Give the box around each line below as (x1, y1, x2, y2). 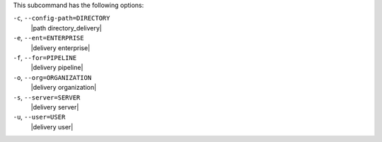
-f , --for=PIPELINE (13, 53, 77, 61)
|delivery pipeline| (30, 64, 83, 72)
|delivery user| (30, 122, 74, 131)
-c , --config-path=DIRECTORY (13, 14, 110, 23)
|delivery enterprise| (30, 43, 91, 52)
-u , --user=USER (13, 113, 66, 122)
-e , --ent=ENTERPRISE (13, 34, 84, 42)
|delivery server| (30, 102, 79, 111)
